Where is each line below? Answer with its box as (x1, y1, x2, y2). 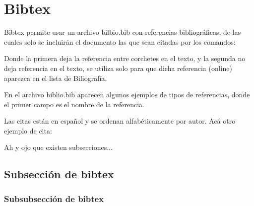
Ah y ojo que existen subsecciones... (4, 142, 113, 152)
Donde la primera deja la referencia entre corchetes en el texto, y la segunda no (4, 53, 246, 64)
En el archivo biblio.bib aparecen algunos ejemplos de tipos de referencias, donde (4, 89, 250, 100)
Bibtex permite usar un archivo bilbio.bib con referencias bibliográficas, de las (4, 27, 241, 37)
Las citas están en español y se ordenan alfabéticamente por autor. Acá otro (4, 116, 236, 126)
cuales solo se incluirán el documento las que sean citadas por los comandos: (4, 36, 236, 47)
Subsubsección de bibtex (4, 192, 104, 205)
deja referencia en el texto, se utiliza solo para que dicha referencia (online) (4, 63, 232, 73)
